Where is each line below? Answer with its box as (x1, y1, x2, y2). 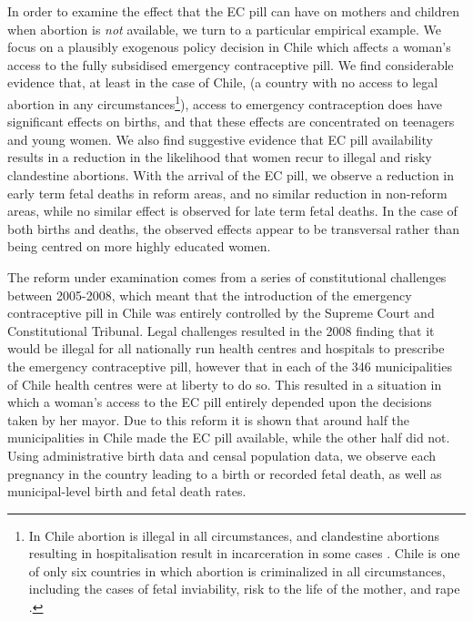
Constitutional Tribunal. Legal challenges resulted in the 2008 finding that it (7, 321, 435, 340)
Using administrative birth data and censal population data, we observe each (7, 445, 437, 464)
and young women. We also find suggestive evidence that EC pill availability (7, 129, 433, 148)
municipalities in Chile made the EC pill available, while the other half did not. (7, 428, 450, 447)
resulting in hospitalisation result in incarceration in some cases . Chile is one (28, 544, 460, 563)
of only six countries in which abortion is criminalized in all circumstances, (28, 561, 446, 580)
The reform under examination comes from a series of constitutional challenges (7, 267, 447, 286)
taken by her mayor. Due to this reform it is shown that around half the (7, 410, 410, 429)
